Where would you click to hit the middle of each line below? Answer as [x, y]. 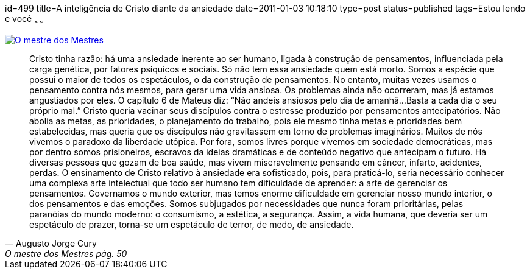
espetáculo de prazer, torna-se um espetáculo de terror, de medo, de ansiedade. [192, 224]
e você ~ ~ [24, 20]
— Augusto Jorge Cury [51, 243]
